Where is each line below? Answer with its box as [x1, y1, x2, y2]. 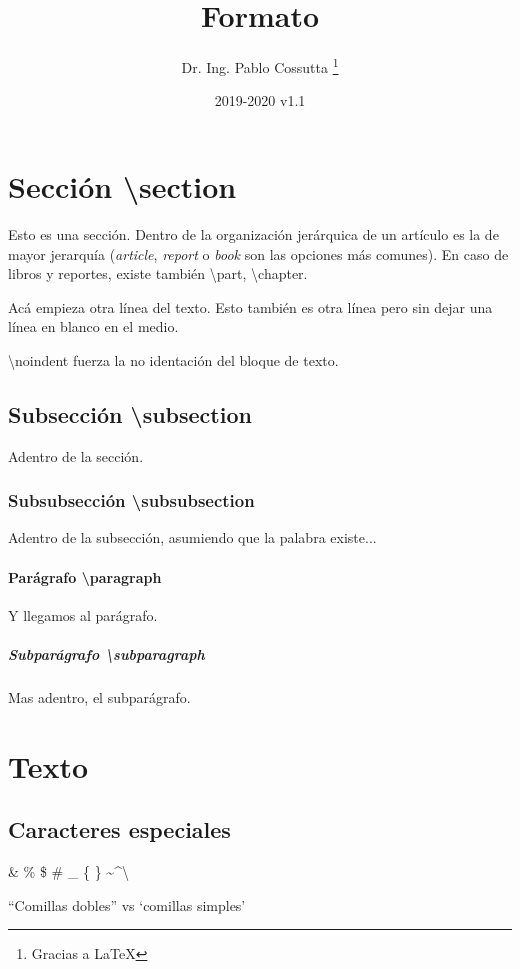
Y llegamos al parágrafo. [8, 604, 158, 625]
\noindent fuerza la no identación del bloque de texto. [8, 349, 339, 370]
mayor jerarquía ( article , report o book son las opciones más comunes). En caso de [8, 243, 509, 264]
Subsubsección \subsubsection [8, 488, 255, 513]
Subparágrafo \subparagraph [8, 644, 205, 665]
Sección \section [8, 165, 237, 206]
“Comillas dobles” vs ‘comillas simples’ [8, 894, 246, 915]
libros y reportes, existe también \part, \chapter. [8, 263, 308, 284]
